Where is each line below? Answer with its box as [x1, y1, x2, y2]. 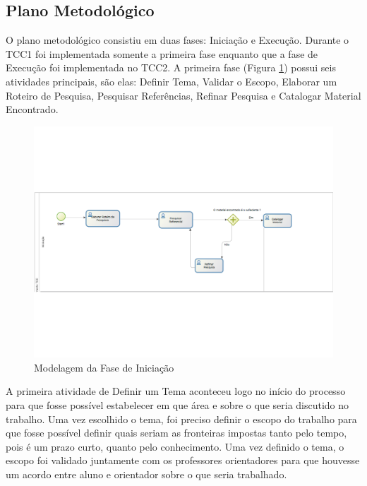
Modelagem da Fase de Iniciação [34, 360, 174, 374]
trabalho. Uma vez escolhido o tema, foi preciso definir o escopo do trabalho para [6, 411, 357, 426]
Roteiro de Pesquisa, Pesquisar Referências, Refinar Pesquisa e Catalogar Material [6, 88, 361, 102]
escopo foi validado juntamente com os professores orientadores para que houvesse [6, 453, 360, 468]
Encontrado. [6, 102, 59, 117]
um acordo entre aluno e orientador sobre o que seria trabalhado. [6, 467, 287, 482]
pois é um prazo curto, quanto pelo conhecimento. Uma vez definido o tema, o [6, 439, 344, 454]
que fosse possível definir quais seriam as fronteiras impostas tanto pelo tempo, [6, 425, 347, 440]
